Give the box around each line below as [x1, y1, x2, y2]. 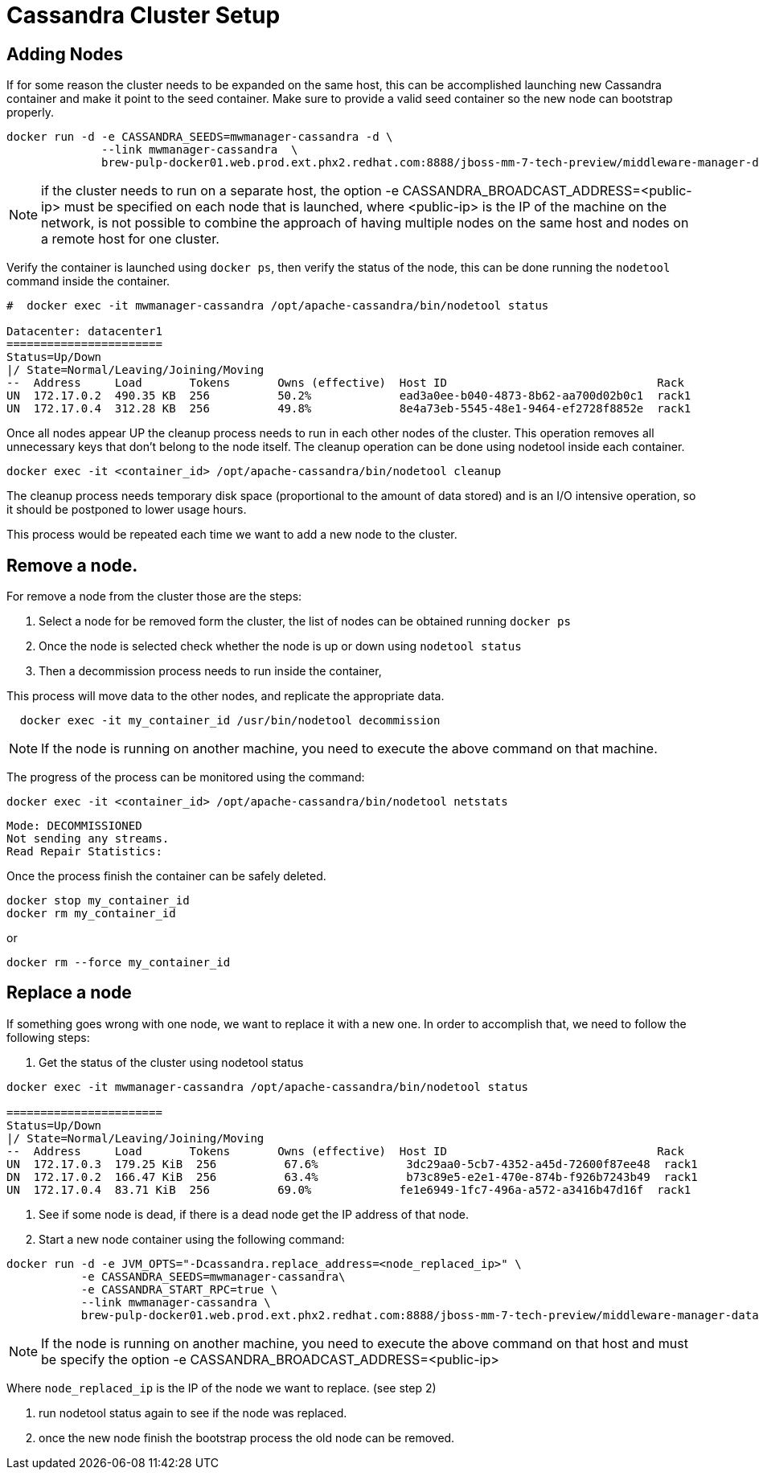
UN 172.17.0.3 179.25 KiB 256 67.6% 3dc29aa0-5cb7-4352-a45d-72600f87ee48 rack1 [6, 1157, 698, 1171]
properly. [6, 105, 54, 120]
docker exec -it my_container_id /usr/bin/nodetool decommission [19, 714, 441, 728]
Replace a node [6, 982, 132, 1003]
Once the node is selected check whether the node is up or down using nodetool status [39, 639, 522, 654]
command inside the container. [6, 274, 170, 289]
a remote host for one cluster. [41, 231, 219, 248]
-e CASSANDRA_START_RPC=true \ [80, 1282, 278, 1296]
